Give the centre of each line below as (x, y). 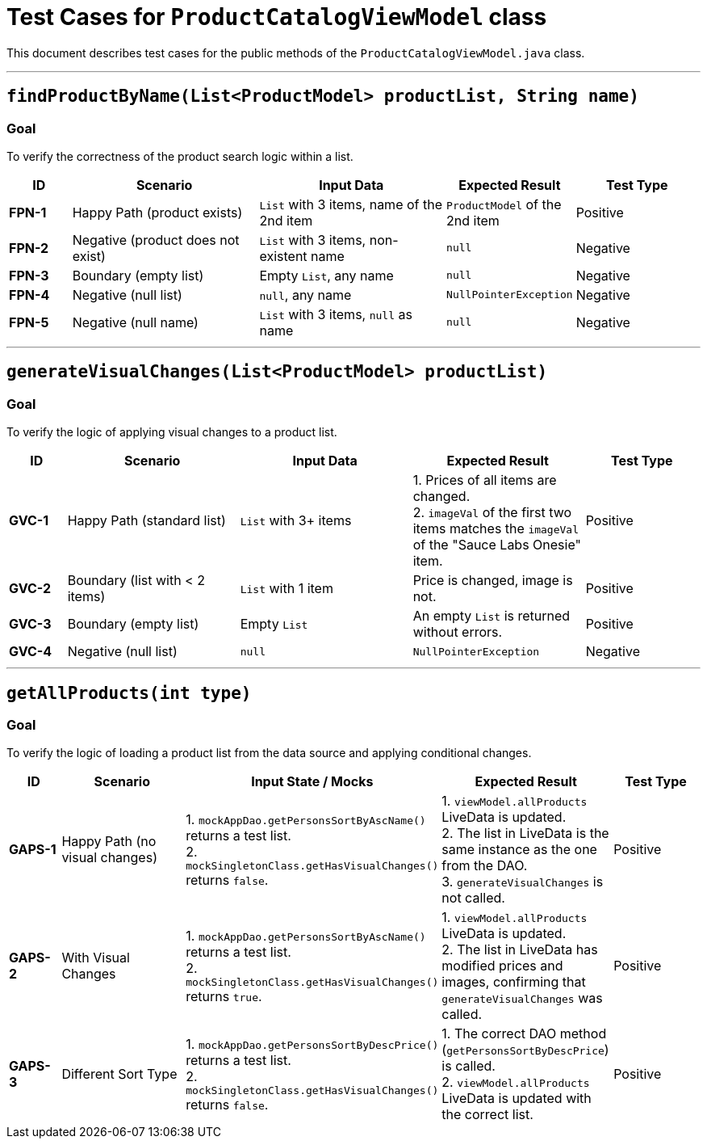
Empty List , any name (326, 275)
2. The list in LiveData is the (525, 833)
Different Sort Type (119, 1074)
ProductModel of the (504, 204)
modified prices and (502, 966)
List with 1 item (287, 589)
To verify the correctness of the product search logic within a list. (180, 156)
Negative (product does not (156, 240)
